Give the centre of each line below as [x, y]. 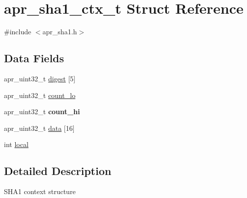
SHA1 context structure [40, 191]
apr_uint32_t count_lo [40, 95]
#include [18, 32]
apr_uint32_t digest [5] [40, 78]
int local [16, 144]
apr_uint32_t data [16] [39, 128]
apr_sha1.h [60, 32]
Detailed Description [58, 171]
